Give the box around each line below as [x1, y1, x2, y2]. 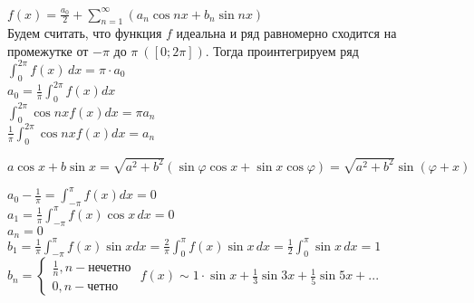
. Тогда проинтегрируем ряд [205, 41, 359, 60]
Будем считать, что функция [7, 24, 162, 43]
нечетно [88, 261, 131, 275]
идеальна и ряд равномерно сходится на [176, 24, 397, 43]
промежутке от [7, 41, 89, 60]
